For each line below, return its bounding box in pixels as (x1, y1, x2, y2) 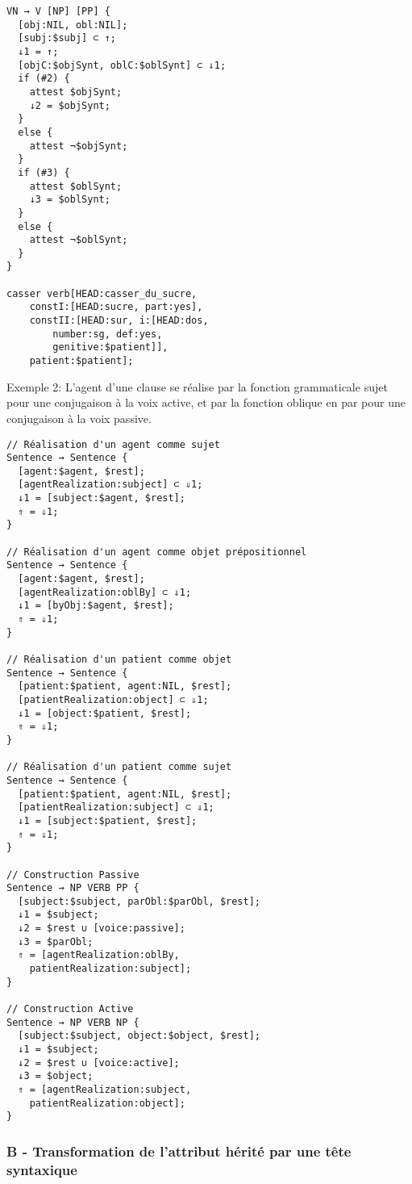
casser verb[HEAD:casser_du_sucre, (6, 287, 198, 299)
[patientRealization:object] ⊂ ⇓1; (18, 693, 209, 705)
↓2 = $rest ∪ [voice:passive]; (18, 923, 185, 935)
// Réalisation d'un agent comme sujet (6, 438, 220, 450)
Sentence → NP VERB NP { (6, 1016, 139, 1028)
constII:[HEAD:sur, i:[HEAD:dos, (29, 315, 209, 327)
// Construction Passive (6, 868, 139, 881)
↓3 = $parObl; (18, 935, 94, 948)
